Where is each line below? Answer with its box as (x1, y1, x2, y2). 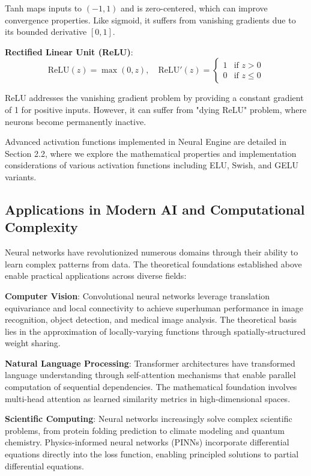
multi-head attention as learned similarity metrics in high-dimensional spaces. (5, 392, 291, 404)
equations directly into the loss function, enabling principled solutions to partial (5, 448, 299, 460)
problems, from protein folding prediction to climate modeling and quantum (5, 424, 285, 436)
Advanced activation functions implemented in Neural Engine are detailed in (5, 135, 286, 148)
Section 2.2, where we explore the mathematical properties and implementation (5, 147, 297, 159)
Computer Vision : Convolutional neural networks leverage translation (5, 289, 270, 302)
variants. (5, 170, 37, 183)
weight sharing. (5, 337, 61, 349)
